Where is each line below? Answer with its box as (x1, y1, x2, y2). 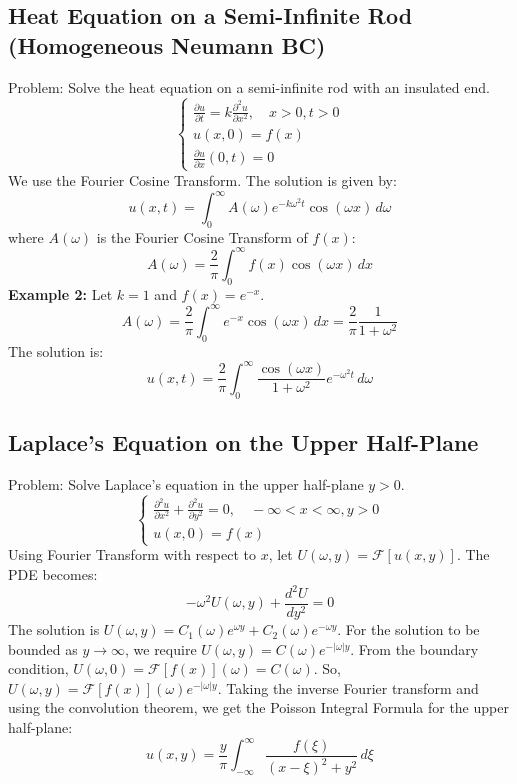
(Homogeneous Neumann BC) (8, 29, 326, 60)
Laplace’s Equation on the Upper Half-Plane (8, 426, 479, 457)
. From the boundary (350, 638, 479, 659)
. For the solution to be (337, 619, 480, 640)
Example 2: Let (8, 283, 113, 304)
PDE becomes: (8, 563, 98, 584)
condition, (8, 658, 69, 679)
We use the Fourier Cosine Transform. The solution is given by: (8, 169, 397, 190)
